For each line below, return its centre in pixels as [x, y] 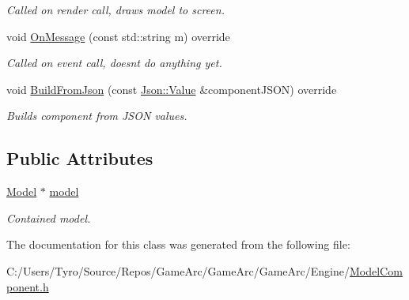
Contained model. [49, 217]
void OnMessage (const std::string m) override [118, 36]
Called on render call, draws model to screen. [116, 9]
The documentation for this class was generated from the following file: [178, 244]
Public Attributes [80, 158]
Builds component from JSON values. [97, 116]
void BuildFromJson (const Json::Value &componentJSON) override [172, 89]
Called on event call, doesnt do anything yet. [114, 63]
